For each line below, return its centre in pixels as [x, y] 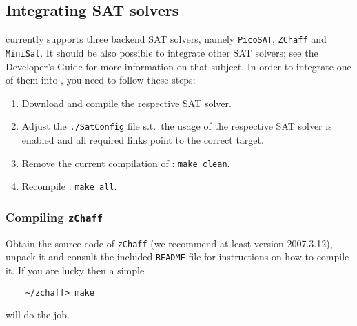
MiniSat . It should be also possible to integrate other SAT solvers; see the [162, 52]
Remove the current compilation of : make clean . [126, 163]
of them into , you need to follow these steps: [101, 80]
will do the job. [38, 315]
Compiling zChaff [54, 217]
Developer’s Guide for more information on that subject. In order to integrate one [178, 66]
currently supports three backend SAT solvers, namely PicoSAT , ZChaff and [166, 39]
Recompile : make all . [69, 186]
